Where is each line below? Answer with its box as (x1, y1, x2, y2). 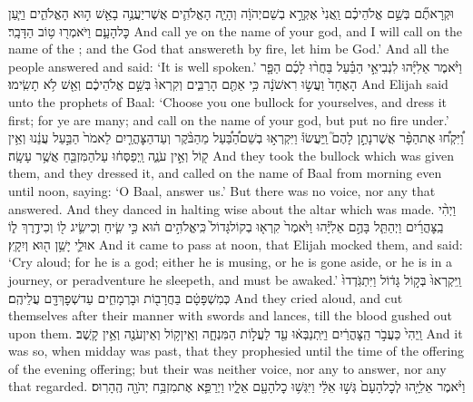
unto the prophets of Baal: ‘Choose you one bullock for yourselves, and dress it (8, 92, 448, 111)
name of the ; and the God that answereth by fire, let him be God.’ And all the (8, 39, 449, 58)
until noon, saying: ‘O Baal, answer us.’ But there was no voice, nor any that (8, 181, 436, 200)
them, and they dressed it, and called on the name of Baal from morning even (8, 163, 442, 182)
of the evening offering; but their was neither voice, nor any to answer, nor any (8, 358, 447, 377)
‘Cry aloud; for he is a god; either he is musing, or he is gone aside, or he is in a (8, 252, 453, 271)
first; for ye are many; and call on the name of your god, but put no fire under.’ (8, 110, 449, 129)
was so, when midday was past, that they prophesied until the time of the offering (8, 341, 465, 360)
